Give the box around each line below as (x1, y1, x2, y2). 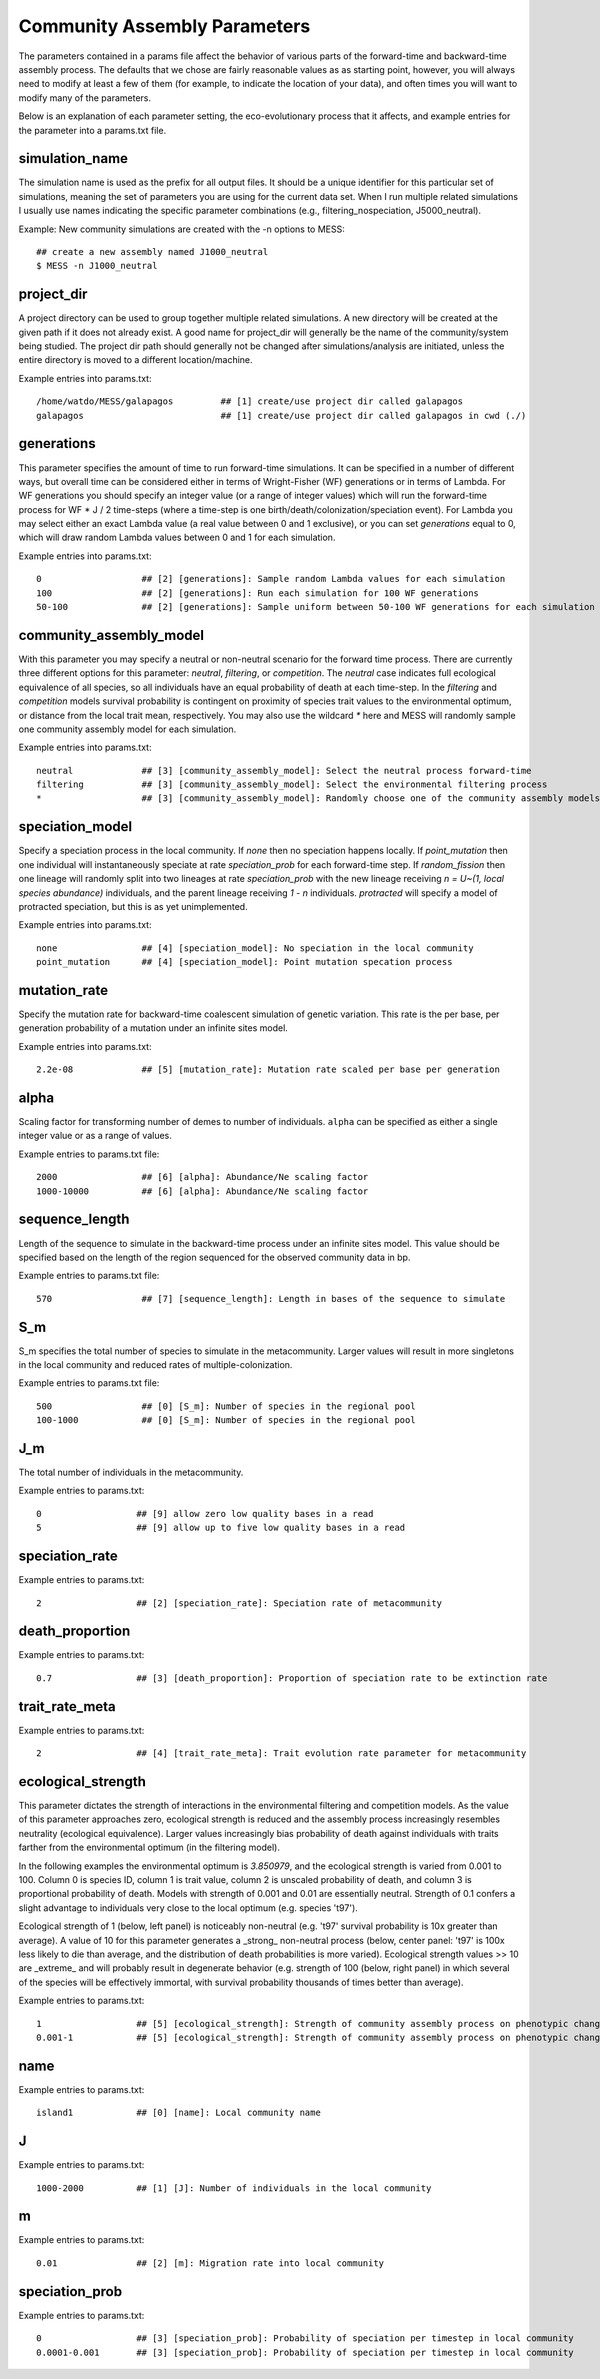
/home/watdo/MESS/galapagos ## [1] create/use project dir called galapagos (36, 396, 464, 407)
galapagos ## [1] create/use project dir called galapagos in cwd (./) (36, 410, 527, 421)
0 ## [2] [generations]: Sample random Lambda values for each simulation (36, 573, 506, 585)
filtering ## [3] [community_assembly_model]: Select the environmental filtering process (36, 779, 548, 790)
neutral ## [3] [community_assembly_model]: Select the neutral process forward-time (36, 765, 532, 776)
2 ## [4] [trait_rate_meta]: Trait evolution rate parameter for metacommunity (36, 1748, 527, 1759)
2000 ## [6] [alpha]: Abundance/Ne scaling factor (36, 1171, 369, 1183)
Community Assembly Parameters (18, 15, 311, 37)
